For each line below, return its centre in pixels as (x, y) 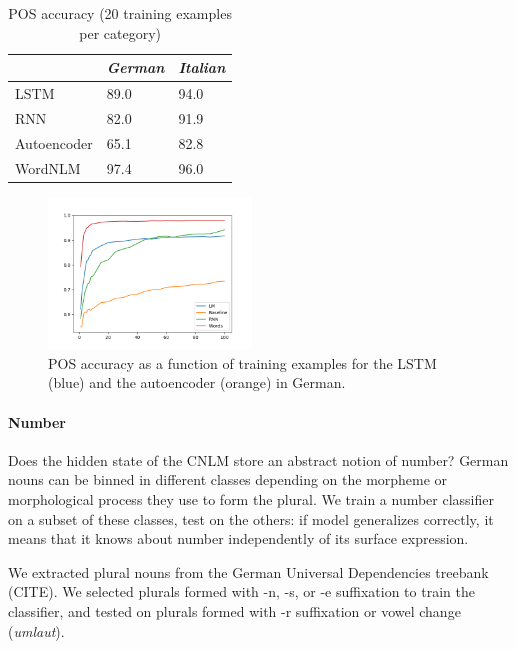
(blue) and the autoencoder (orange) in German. (197, 382)
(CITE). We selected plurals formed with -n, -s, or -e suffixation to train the (241, 591)
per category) (120, 32)
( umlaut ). (36, 630)
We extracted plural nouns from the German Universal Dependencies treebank (248, 571)
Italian (202, 67)
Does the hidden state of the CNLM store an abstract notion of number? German (258, 459)
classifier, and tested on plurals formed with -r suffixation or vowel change (234, 611)
